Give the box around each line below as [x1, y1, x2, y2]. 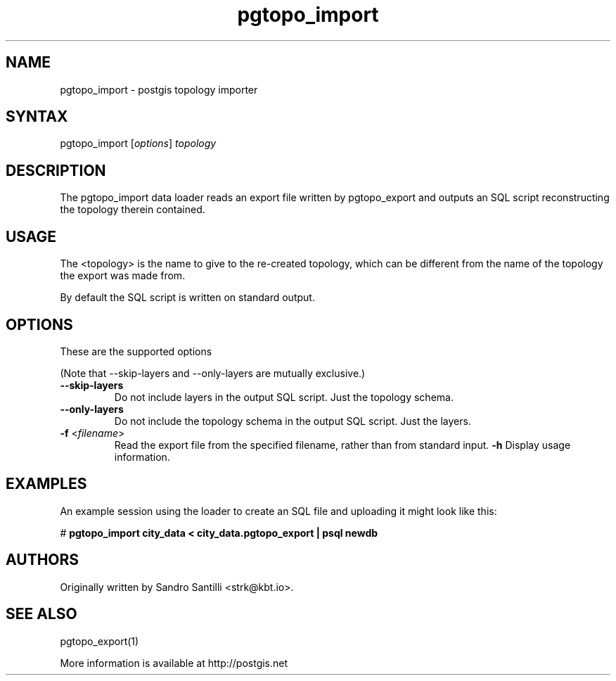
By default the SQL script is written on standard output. [60, 291, 315, 304]
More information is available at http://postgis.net [60, 656, 288, 669]
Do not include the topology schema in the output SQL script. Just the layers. [114, 414, 471, 427]
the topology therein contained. [60, 203, 205, 216]
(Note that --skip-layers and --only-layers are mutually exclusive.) [60, 367, 366, 379]
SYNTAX [6, 108, 68, 126]
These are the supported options [60, 345, 212, 357]
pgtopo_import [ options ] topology [60, 137, 217, 150]
